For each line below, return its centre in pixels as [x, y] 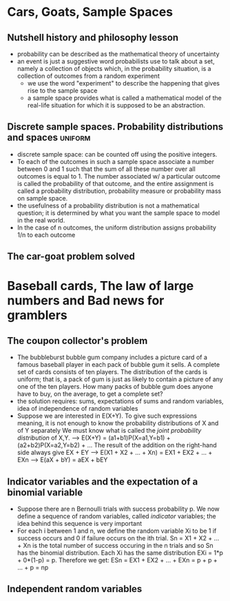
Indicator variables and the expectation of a [103, 481]
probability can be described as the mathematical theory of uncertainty [118, 54]
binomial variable [45, 492]
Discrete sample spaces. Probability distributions [115, 127]
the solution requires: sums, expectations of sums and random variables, [120, 401]
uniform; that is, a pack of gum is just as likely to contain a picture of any [120, 379]
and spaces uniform [49, 137]
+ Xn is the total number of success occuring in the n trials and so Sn [115, 546]
